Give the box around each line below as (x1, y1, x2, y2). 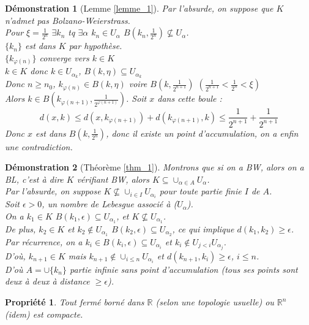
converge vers (39, 51, 89, 64)
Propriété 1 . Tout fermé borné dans (5, 296, 144, 308)
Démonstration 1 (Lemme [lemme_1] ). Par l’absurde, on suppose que (5, 2, 274, 14)
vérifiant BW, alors (76, 172, 149, 185)
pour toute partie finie (159, 185, 242, 197)
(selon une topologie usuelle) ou (155, 296, 274, 308)
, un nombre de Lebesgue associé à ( (42, 197, 177, 210)
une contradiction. (5, 140, 73, 153)
